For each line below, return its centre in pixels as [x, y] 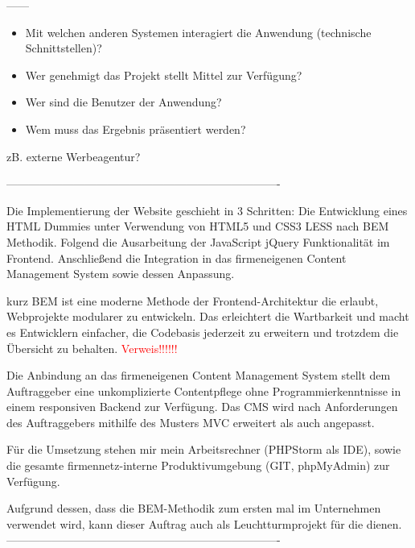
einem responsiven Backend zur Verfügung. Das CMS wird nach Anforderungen [202, 407]
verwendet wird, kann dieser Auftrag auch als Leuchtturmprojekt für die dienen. [204, 523]
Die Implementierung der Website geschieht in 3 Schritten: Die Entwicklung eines [207, 210]
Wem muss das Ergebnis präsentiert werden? [136, 129]
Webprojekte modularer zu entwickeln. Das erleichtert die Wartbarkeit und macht [208, 316]
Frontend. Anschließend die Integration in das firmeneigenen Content [177, 257]
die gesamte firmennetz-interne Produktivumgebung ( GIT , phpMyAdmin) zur [198, 465]
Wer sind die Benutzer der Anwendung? [123, 102]
